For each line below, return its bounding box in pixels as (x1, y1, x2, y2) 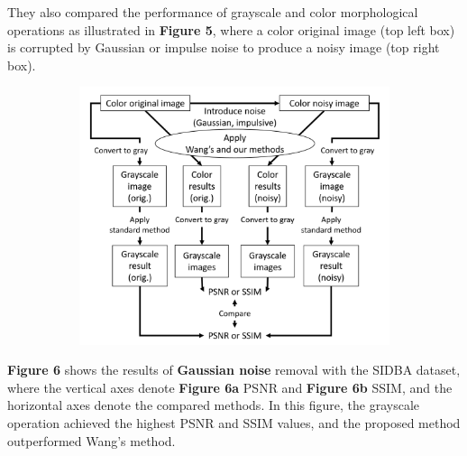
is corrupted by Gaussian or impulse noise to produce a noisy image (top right (7, 38, 440, 57)
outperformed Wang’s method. (7, 431, 176, 450)
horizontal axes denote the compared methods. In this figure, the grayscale (7, 396, 420, 414)
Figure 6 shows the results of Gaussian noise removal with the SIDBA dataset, (7, 360, 461, 379)
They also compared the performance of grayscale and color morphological (7, 3, 418, 21)
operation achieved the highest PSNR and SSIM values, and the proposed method (7, 413, 461, 432)
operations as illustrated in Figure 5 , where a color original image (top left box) (7, 20, 455, 39)
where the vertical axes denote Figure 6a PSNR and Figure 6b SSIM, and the (7, 377, 453, 396)
